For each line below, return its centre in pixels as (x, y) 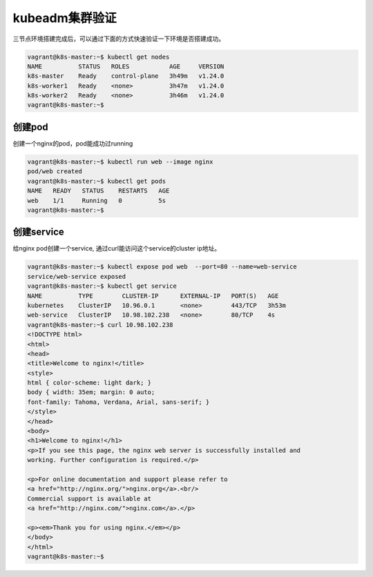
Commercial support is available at (89, 498)
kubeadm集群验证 (65, 18)
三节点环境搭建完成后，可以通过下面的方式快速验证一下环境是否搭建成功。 (118, 39)
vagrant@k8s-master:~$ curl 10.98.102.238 (100, 325)
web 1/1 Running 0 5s (96, 201)
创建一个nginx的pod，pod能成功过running (73, 143)
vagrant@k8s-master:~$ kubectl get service (102, 286)
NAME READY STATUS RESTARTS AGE (98, 191)
